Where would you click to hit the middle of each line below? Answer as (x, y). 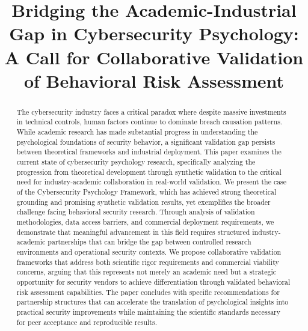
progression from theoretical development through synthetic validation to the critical (149, 172)
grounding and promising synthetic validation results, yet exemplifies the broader (143, 202)
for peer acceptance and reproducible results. (87, 322)
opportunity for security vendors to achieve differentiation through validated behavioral (153, 281)
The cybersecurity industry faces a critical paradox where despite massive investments (151, 111)
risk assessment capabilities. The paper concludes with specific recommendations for (148, 292)
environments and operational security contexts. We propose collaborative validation (149, 251)
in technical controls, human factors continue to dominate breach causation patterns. (149, 122)
